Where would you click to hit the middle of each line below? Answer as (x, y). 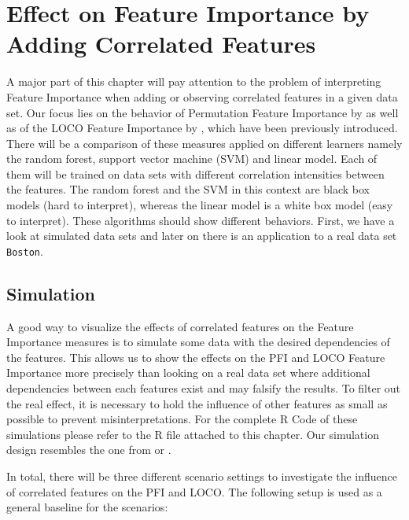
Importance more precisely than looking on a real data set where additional (188, 372)
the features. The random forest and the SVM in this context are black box (188, 189)
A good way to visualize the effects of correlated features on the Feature (180, 326)
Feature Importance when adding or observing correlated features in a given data (202, 96)
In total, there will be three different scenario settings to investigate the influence (202, 476)
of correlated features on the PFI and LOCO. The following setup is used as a (194, 491)
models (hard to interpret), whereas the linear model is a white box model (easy (200, 205)
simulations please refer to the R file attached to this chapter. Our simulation (193, 434)
